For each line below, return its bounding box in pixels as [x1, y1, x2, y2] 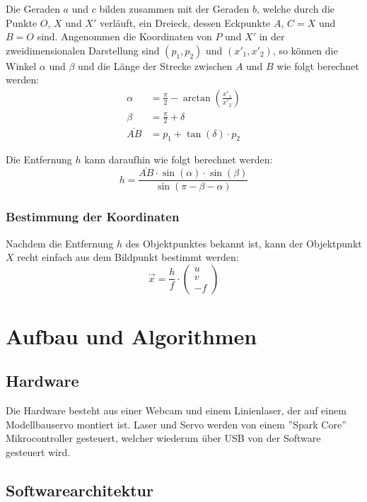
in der [259, 29, 285, 44]
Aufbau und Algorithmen [6, 321, 257, 350]
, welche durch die [256, 1, 335, 16]
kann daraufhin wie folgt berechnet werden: [84, 152, 273, 167]
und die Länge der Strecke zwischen [78, 58, 233, 73]
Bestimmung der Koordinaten [6, 208, 180, 226]
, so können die [272, 42, 338, 57]
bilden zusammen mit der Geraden [99, 1, 250, 16]
